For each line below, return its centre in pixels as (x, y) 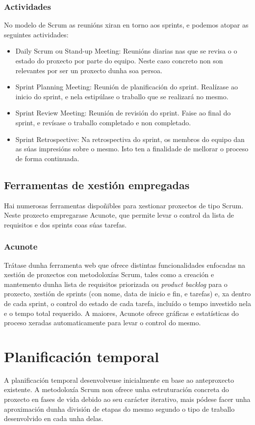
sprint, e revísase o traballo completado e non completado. (103, 122)
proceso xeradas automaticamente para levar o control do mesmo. (102, 323)
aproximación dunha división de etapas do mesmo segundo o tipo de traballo (119, 409)
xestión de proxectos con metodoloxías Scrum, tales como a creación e (109, 274)
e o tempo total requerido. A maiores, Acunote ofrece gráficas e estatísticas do (121, 313)
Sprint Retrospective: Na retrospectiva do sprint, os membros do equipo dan (130, 139)
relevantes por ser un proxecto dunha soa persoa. (89, 70)
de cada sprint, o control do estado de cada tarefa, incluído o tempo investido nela (127, 303)
